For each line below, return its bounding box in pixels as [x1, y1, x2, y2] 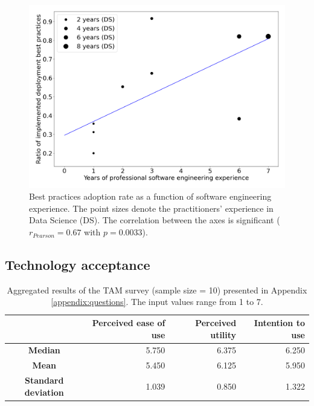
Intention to [254, 316, 305, 329]
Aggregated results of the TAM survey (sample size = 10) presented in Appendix [7, 283, 307, 296]
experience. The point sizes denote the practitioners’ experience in [29, 201, 274, 214]
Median [28, 344, 60, 356]
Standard [25, 374, 64, 387]
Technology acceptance [5, 255, 150, 274]
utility [210, 328, 237, 341]
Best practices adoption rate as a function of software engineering [29, 190, 272, 203]
